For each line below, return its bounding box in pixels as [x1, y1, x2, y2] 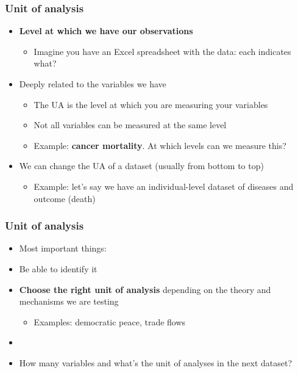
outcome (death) [34, 192, 96, 205]
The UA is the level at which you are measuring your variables [34, 98, 268, 110]
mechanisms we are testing [19, 295, 119, 308]
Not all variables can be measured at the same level [34, 118, 227, 131]
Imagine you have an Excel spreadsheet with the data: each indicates [34, 45, 291, 57]
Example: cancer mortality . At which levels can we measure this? [34, 139, 286, 151]
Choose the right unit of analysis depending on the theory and [19, 283, 271, 295]
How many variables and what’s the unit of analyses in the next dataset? [19, 356, 293, 369]
